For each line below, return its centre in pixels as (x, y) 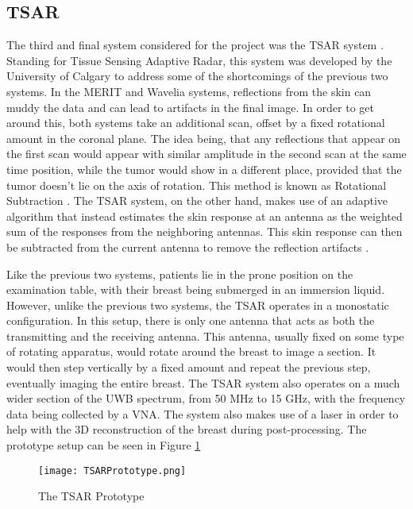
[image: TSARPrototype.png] (112, 470)
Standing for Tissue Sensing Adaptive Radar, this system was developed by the (199, 60)
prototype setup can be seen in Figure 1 (104, 445)
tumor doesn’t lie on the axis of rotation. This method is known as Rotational (197, 185)
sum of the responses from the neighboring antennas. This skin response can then (205, 231)
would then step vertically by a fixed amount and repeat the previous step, (189, 367)
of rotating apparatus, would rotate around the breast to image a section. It (191, 351)
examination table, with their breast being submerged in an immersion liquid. (196, 289)
